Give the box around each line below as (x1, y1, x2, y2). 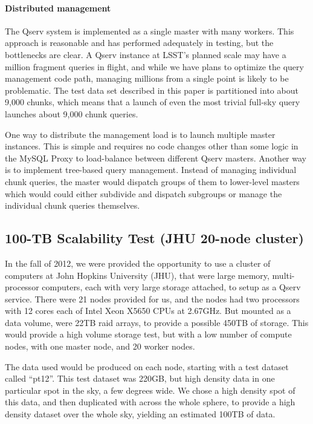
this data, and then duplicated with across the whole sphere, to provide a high (5, 396, 295, 408)
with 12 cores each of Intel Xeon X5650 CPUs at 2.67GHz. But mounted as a (5, 304, 291, 317)
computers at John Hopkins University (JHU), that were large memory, (5, 269, 269, 281)
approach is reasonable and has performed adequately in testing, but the (5, 36, 274, 49)
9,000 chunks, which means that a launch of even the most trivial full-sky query (5, 96, 300, 108)
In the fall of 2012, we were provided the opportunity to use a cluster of (5, 256, 271, 269)
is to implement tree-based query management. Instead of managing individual (5, 163, 297, 176)
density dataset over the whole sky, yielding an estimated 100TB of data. (5, 408, 276, 420)
